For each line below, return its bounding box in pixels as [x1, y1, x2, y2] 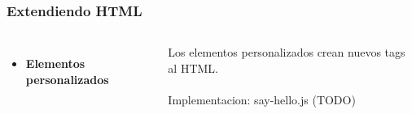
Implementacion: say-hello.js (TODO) [168, 91, 356, 108]
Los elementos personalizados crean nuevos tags [168, 44, 405, 61]
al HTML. [168, 59, 218, 76]
